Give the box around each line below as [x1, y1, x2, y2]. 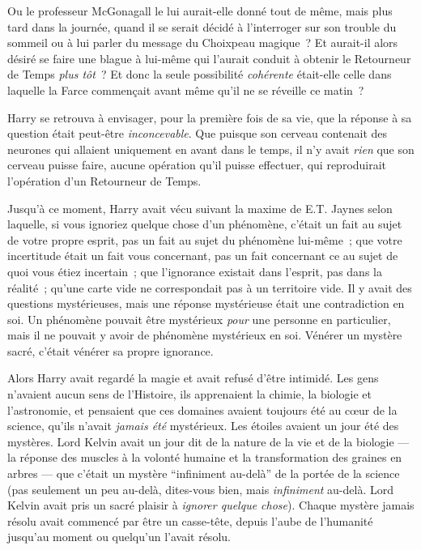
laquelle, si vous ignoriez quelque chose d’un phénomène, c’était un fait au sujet [7, 215, 402, 232]
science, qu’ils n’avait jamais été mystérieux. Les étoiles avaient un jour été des [7, 417, 399, 434]
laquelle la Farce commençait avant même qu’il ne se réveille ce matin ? [7, 81, 364, 98]
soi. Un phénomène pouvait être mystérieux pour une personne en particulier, [7, 310, 391, 327]
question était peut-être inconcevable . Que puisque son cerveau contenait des [7, 125, 388, 142]
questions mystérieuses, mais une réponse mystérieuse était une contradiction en [7, 295, 405, 312]
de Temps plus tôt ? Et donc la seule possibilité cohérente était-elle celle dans [7, 66, 392, 83]
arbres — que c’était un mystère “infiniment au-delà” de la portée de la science [7, 465, 400, 482]
